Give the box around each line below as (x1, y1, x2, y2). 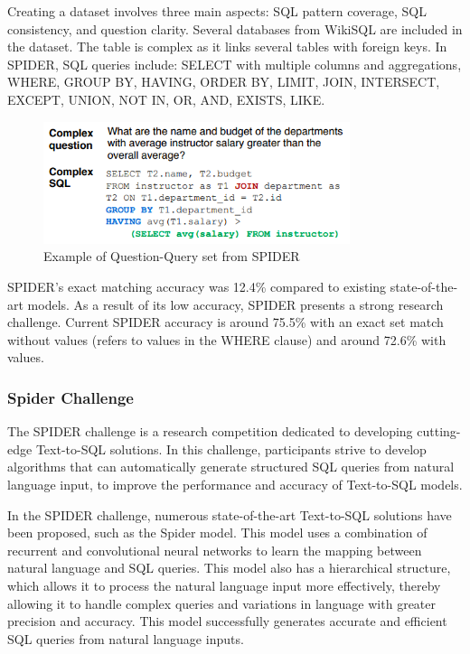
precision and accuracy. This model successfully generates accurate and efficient (7, 612, 447, 631)
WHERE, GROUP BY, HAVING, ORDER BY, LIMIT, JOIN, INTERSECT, (7, 72, 440, 91)
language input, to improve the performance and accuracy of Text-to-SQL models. (7, 474, 463, 493)
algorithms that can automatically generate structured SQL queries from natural (7, 457, 455, 476)
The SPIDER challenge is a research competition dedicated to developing (7, 422, 413, 441)
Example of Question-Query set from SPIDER (43, 247, 300, 266)
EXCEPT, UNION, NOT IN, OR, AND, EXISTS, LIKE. (7, 89, 325, 108)
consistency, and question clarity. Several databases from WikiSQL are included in (7, 19, 463, 38)
